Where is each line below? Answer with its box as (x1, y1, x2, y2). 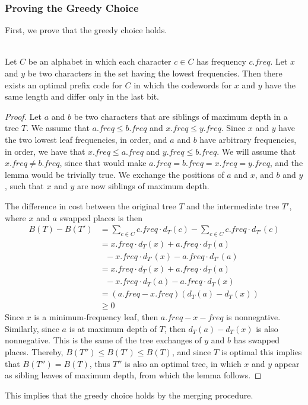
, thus (89, 357, 110, 369)
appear (274, 357, 300, 369)
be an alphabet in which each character (28, 55, 172, 68)
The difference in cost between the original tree (5, 199, 176, 212)
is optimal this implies (221, 345, 302, 358)
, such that (5, 180, 44, 192)
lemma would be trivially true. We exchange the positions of (5, 168, 224, 180)
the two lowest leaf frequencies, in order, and (5, 133, 167, 145)
